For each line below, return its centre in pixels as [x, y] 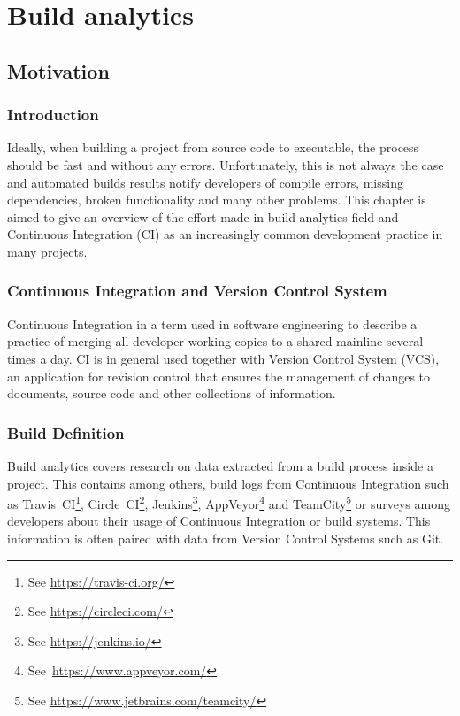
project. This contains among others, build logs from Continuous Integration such [228, 483]
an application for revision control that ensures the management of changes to [219, 376]
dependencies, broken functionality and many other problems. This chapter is [217, 200]
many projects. [47, 251]
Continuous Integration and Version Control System [197, 291]
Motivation [58, 70]
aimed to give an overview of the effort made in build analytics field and [203, 216]
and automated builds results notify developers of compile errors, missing [205, 182]
